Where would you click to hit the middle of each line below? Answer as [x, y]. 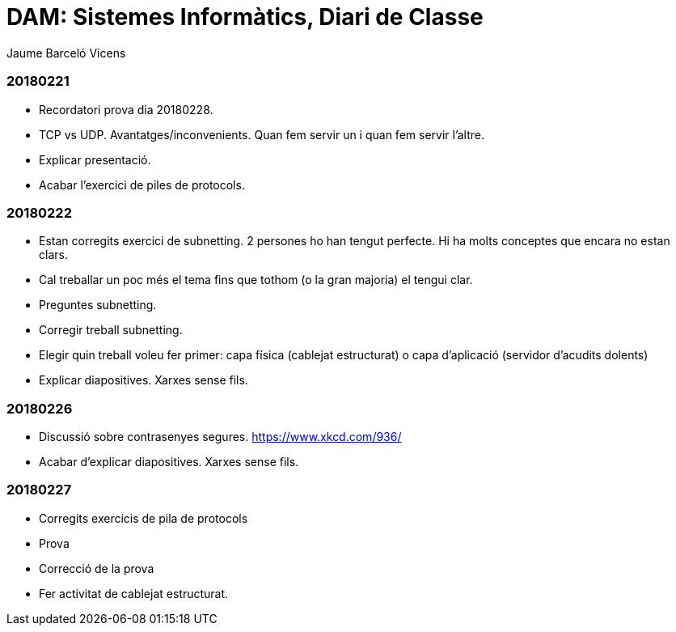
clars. [53, 255]
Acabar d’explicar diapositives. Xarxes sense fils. [169, 462]
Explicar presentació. [95, 159]
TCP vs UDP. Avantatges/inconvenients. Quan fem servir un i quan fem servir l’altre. [262, 134]
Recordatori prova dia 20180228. [126, 109]
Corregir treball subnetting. [111, 330]
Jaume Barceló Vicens [66, 53]
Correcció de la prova [97, 568]
